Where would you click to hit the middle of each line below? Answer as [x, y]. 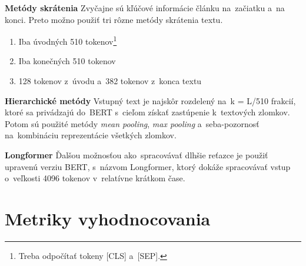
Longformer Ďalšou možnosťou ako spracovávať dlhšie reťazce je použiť [137, 155]
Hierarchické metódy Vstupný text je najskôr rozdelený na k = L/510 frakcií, [150, 100]
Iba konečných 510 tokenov [67, 61]
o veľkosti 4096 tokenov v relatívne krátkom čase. [95, 178]
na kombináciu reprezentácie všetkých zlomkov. [91, 135]
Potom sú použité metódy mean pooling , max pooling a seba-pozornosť [132, 123]
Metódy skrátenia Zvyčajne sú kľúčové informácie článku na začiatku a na [145, 8]
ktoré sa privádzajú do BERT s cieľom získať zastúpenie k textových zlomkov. [147, 112]
